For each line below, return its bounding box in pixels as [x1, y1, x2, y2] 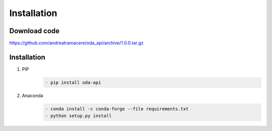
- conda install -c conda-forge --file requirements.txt [45, 106, 189, 111]
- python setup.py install [45, 113, 112, 119]
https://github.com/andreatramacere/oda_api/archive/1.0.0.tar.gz [9, 40, 144, 46]
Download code [9, 27, 60, 35]
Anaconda [22, 92, 43, 98]
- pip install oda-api [45, 79, 101, 85]
